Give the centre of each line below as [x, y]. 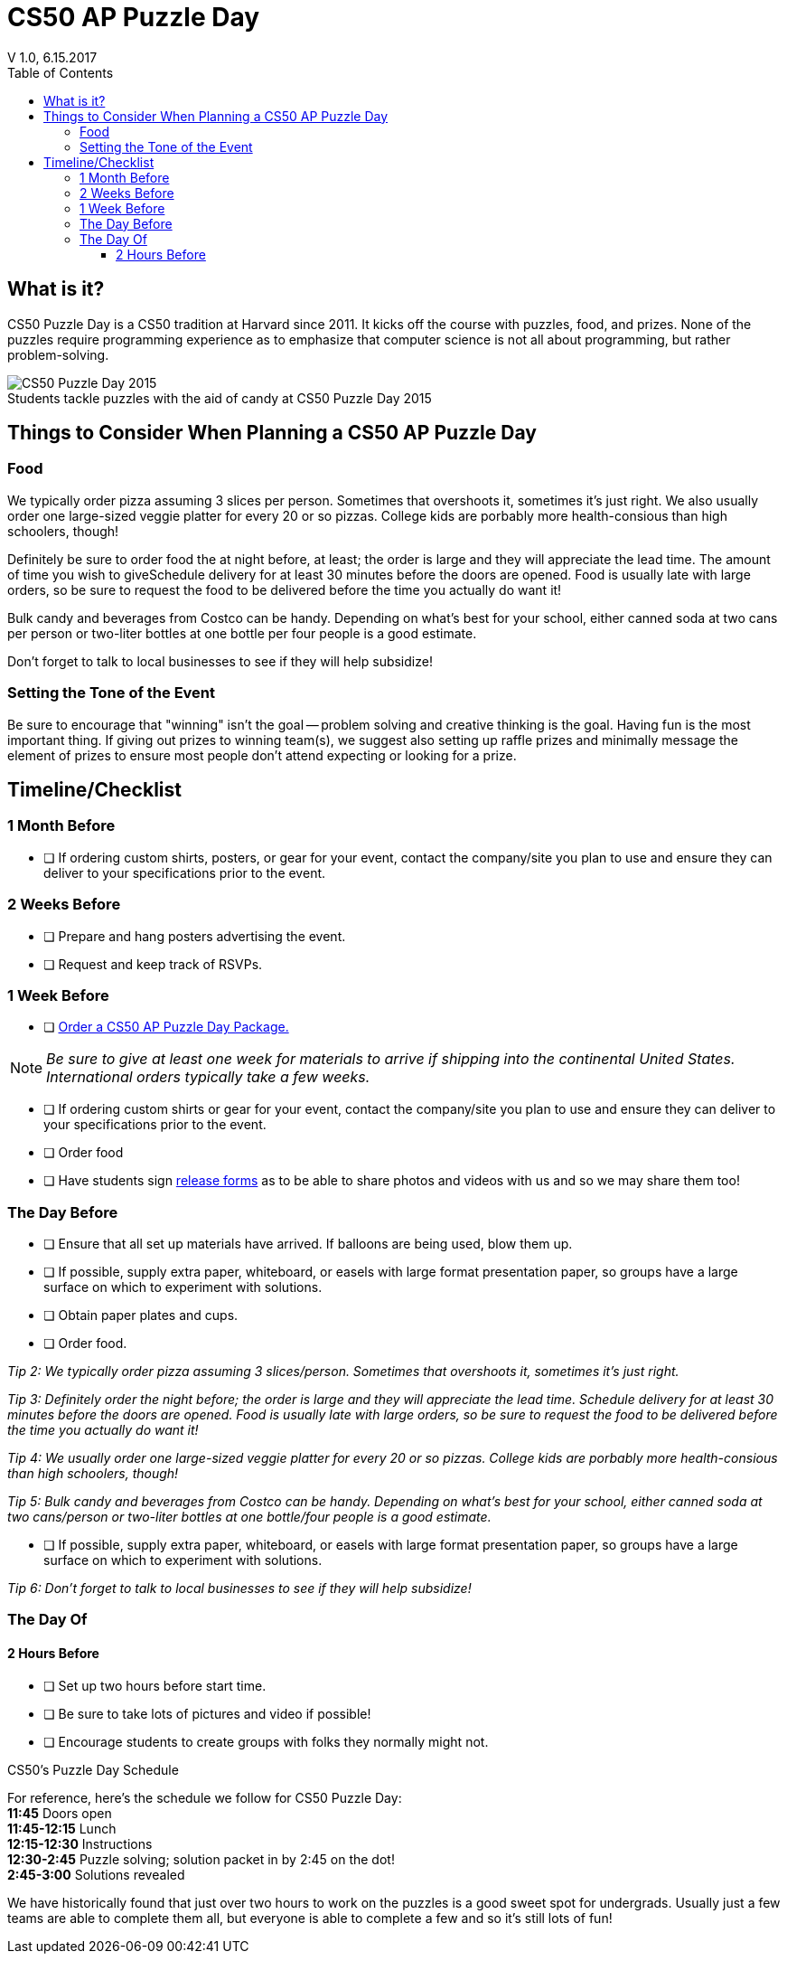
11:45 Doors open [60, 1813]
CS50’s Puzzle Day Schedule [93, 1769]
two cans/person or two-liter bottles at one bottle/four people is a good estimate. [249, 1517]
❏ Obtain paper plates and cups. [141, 1315]
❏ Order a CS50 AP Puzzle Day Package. [166, 1027]
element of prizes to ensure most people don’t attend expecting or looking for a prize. [262, 755]
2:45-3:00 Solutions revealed [96, 1874]
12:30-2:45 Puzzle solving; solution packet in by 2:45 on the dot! [201, 1859]
